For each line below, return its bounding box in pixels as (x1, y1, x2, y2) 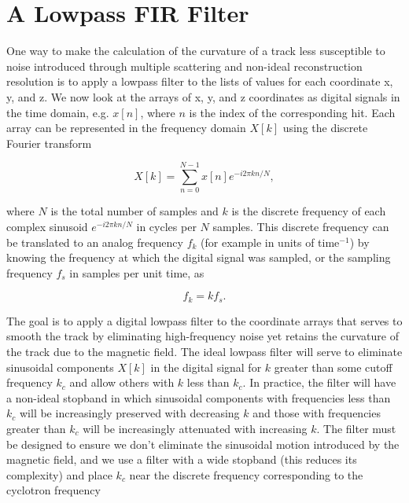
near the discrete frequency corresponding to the (129, 466, 363, 483)
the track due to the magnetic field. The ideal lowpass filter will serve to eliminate (6, 343, 403, 360)
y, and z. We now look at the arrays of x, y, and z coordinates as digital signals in (6, 88, 400, 105)
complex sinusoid (6, 218, 88, 234)
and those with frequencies (252, 405, 381, 421)
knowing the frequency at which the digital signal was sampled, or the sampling (6, 249, 391, 266)
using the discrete (282, 119, 368, 136)
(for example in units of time (201, 233, 340, 250)
